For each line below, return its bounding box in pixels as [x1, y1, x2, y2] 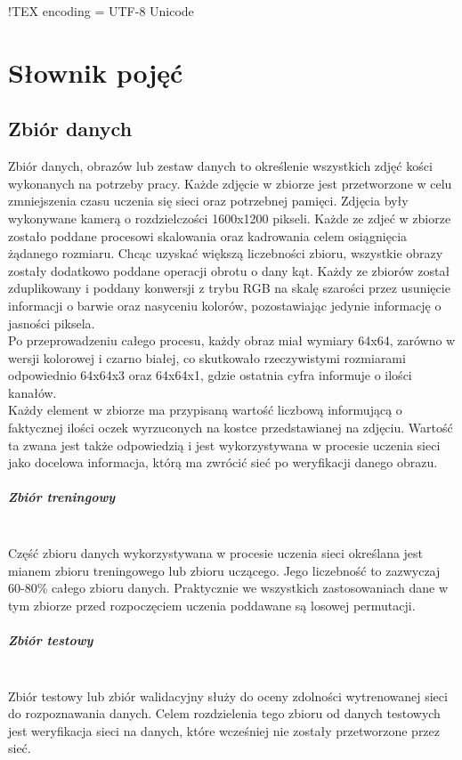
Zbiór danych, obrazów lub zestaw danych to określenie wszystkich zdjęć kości [8, 157, 433, 175]
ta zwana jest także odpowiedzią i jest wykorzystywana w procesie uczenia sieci [8, 435, 441, 454]
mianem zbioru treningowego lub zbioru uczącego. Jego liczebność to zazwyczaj [8, 561, 441, 579]
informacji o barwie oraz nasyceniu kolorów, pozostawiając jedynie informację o [8, 295, 442, 314]
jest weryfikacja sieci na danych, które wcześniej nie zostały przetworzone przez [8, 721, 441, 740]
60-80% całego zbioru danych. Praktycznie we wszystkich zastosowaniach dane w [8, 578, 449, 597]
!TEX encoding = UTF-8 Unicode [8, 2, 194, 20]
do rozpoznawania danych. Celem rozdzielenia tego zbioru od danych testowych [8, 704, 441, 723]
